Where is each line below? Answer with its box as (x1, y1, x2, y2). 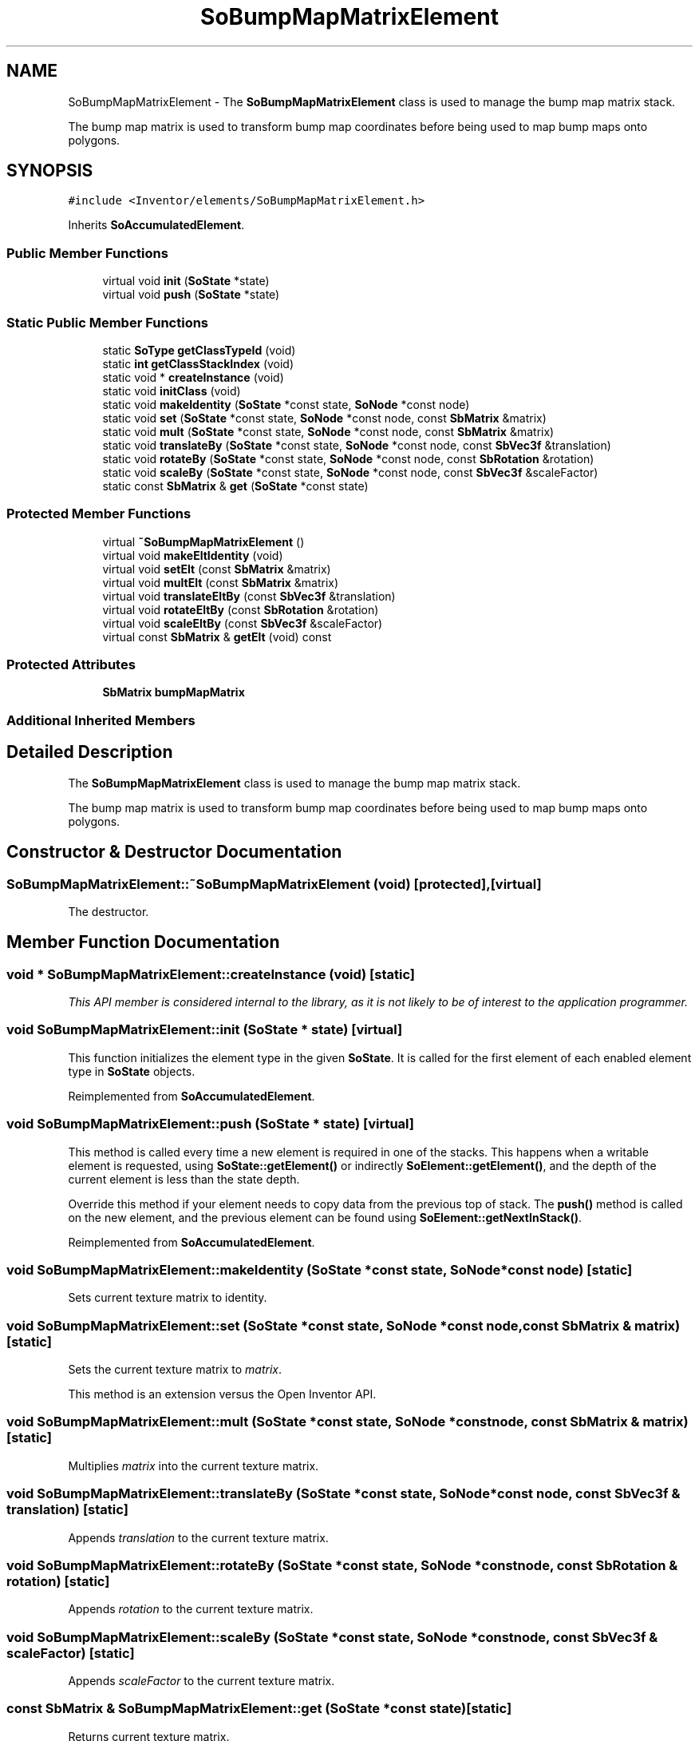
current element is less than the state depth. (68, 1172, 300, 1186)
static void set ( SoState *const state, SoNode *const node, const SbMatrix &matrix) (102, 410, 547, 425)
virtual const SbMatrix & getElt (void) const (102, 629, 332, 644)
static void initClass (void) (102, 383, 241, 398)
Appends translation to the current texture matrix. (68, 1530, 329, 1545)
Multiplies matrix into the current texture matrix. (68, 1458, 319, 1473)
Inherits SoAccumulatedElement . (68, 218, 245, 232)
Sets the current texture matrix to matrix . (68, 1362, 282, 1377)
